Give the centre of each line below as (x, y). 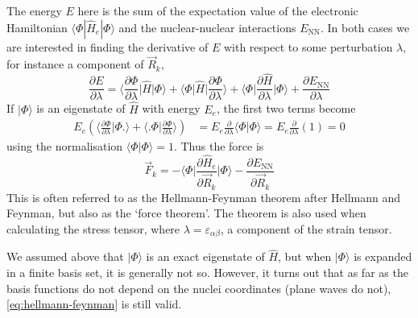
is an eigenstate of (81, 108)
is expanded (383, 256)
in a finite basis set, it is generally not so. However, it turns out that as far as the (207, 272)
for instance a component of (75, 64)
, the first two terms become (286, 108)
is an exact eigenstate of (205, 256)
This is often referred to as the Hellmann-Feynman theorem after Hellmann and (204, 197)
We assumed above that (65, 256)
